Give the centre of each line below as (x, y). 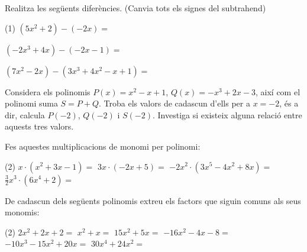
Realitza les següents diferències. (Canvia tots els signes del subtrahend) (135, 8)
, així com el (278, 91)
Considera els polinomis (48, 91)
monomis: (22, 212)
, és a (289, 103)
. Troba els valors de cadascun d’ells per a (174, 103)
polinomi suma (31, 103)
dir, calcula (25, 114)
